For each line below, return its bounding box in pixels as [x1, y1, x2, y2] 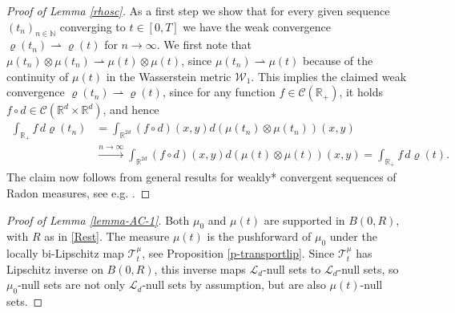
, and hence [103, 101, 159, 118]
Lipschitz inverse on [6, 260, 103, 277]
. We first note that [156, 36, 252, 53]
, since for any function [162, 83, 276, 100]
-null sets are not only [18, 276, 126, 293]
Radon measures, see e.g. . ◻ [6, 185, 151, 201]
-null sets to [263, 260, 321, 277]
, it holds [339, 83, 383, 100]
